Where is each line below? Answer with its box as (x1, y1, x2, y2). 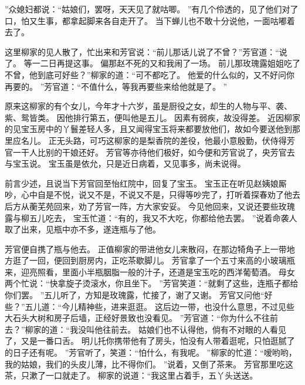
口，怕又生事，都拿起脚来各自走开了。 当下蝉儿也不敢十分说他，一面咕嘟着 (5, 14, 295, 26)
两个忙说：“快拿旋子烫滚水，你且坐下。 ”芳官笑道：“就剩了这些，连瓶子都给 (5, 277, 299, 289)
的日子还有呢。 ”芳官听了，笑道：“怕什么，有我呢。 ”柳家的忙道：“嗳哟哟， (5, 346, 297, 359)
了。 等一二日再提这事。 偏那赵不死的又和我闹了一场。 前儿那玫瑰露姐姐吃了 (5, 57, 300, 69)
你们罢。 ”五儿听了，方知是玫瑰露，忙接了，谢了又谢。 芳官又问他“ (5, 289, 265, 301)
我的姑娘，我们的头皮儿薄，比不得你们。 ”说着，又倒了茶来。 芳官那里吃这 (5, 357, 293, 370)
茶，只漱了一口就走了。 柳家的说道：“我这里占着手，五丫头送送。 (5, 369, 258, 381)
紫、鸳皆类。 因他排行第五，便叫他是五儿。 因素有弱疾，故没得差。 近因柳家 (5, 111, 300, 123)
